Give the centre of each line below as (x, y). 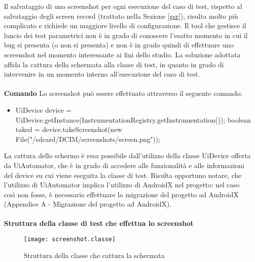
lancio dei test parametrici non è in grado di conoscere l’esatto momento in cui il (126, 35)
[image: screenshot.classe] (70, 240)
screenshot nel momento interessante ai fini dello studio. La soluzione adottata (122, 54)
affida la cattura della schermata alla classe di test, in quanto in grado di (114, 64)
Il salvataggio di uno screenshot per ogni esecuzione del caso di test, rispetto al (123, 6)
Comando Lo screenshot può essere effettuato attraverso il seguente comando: (123, 93)
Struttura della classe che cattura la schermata (94, 255)
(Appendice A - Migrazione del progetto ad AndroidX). (88, 204)
